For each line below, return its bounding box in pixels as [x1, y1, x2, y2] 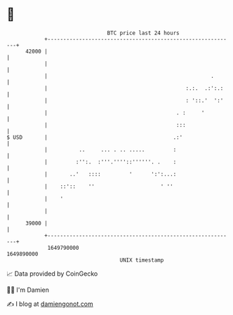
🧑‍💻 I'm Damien [6, 286, 50, 294]
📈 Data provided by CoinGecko [6, 269, 98, 278]
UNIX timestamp [119, 256, 164, 264]
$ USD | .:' [6, 133, 183, 141]
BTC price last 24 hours [107, 29, 180, 36]
